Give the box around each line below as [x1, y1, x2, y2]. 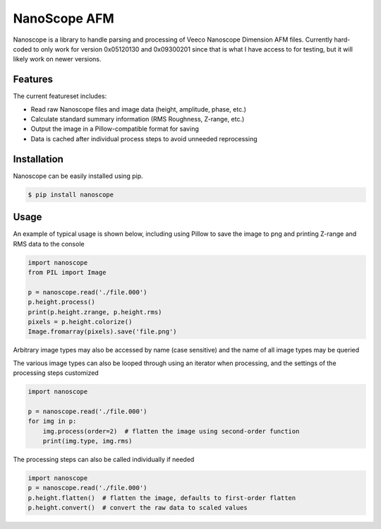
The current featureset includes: [13, 92, 107, 100]
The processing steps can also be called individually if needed [13, 455, 195, 463]
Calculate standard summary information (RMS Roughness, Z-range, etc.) [30, 115, 245, 124]
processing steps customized [13, 369, 99, 377]
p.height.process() [28, 298, 95, 307]
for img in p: [28, 417, 77, 425]
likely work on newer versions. [13, 55, 102, 64]
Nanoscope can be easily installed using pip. [13, 172, 144, 180]
